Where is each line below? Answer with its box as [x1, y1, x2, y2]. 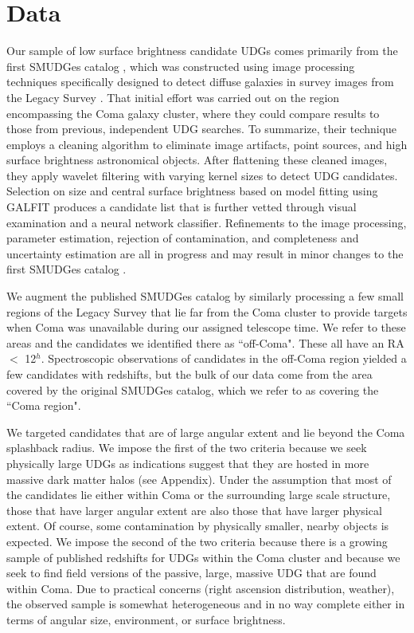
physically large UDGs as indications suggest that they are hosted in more [6, 454, 369, 471]
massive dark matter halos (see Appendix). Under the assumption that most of [6, 470, 392, 487]
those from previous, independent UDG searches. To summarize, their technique [6, 120, 397, 137]
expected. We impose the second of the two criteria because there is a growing [6, 533, 388, 549]
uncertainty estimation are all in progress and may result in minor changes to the [6, 245, 404, 261]
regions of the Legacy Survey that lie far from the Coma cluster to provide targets [6, 303, 408, 320]
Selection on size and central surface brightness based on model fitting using [6, 183, 378, 199]
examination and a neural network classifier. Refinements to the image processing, [6, 214, 407, 230]
